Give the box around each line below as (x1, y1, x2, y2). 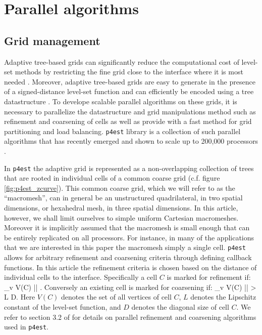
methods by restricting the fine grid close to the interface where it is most (15, 66, 243, 77)
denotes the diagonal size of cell (131, 302, 229, 312)
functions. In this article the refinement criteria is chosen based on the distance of (4, 262, 257, 272)
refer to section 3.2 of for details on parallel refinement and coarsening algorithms (4, 311, 256, 322)
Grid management (4, 32, 100, 48)
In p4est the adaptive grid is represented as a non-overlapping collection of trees (4, 162, 254, 173)
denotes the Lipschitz (190, 291, 256, 302)
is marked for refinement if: (167, 272, 251, 282)
